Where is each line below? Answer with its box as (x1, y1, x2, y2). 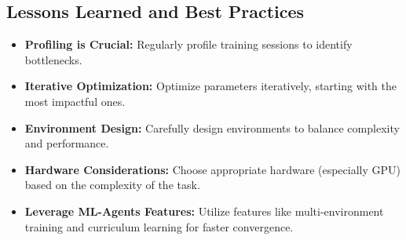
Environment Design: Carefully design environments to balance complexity (24, 119, 400, 136)
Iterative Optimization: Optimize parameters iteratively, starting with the (24, 78, 397, 94)
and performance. (24, 135, 109, 151)
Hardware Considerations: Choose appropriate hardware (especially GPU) (24, 161, 401, 177)
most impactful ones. (24, 93, 126, 109)
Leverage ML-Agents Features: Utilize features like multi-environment (24, 202, 384, 219)
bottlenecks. (24, 51, 82, 67)
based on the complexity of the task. (24, 176, 200, 193)
